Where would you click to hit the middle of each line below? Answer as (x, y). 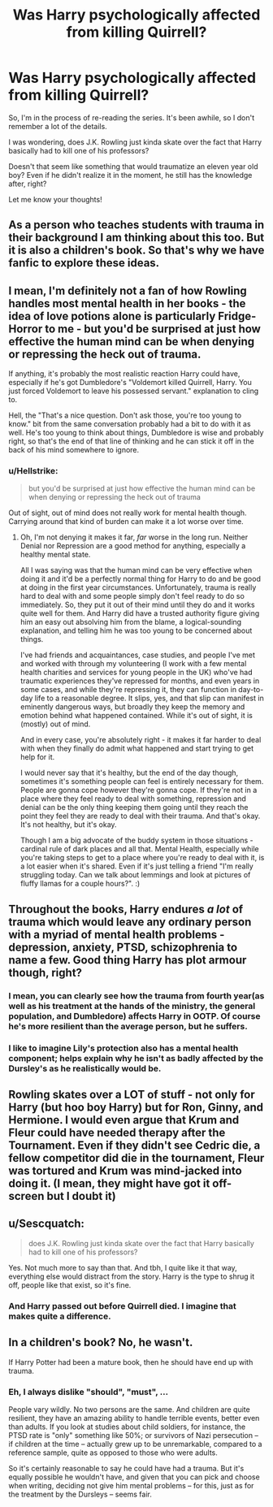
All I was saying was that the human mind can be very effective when (136, 570)
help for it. (37, 757)
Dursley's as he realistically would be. (85, 1068)
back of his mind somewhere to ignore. (74, 450)
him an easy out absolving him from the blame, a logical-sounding (131, 622)
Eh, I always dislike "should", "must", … (89, 1392)
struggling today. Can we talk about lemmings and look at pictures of (135, 875)
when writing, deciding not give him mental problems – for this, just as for (131, 1485)
